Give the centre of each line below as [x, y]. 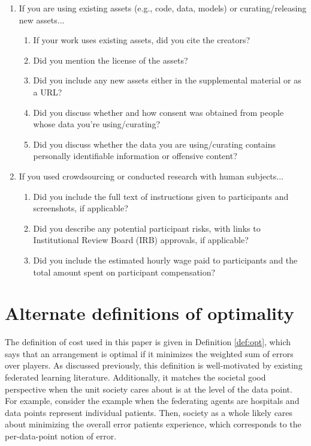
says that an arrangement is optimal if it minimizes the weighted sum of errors [149, 353]
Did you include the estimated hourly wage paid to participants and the [165, 260]
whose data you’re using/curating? [97, 124]
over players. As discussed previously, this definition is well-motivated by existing [154, 365]
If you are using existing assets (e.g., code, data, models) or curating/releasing [163, 8]
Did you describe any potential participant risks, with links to [147, 228]
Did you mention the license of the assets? [111, 60]
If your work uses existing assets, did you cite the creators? [142, 40]
